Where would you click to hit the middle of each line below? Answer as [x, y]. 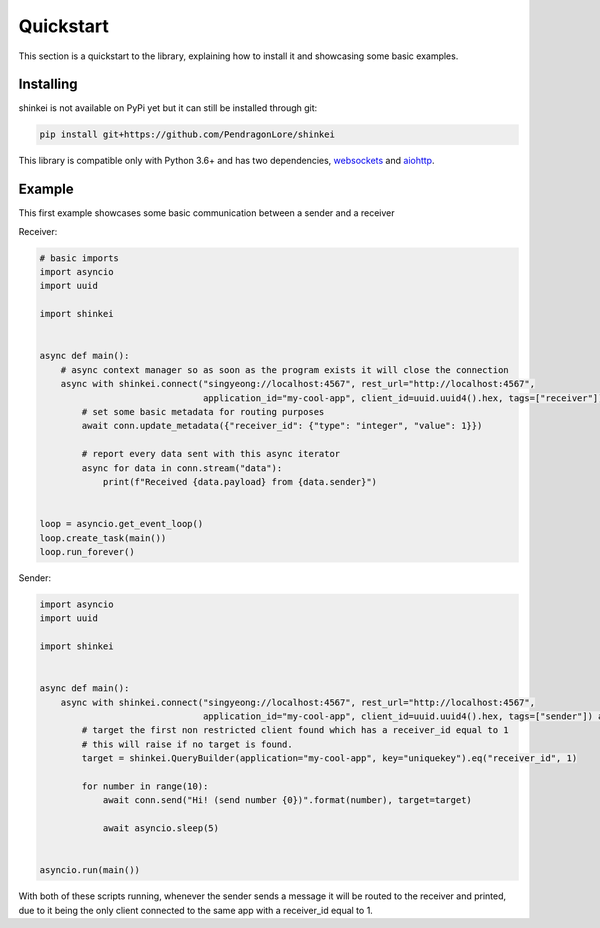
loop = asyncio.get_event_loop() [121, 524]
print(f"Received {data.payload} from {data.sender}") [240, 481]
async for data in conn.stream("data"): [182, 468]
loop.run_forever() [87, 551]
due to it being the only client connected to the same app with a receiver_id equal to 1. [196, 910]
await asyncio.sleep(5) [161, 828]
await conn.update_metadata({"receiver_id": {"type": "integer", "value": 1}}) [282, 426]
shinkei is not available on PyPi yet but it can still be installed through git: [168, 108]
